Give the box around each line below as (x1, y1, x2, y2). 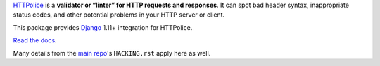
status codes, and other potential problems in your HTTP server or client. (13, 10, 225, 19)
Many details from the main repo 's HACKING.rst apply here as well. (13, 49, 211, 57)
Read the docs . (13, 36, 57, 44)
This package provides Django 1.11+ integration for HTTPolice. (13, 23, 193, 31)
